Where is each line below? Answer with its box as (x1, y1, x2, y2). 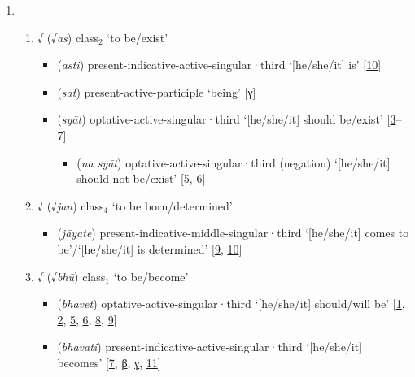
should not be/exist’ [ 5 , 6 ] (76, 170, 206, 187)
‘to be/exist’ (107, 28, 168, 45)
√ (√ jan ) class (37, 197, 104, 214)
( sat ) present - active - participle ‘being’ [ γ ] (57, 83, 256, 100)
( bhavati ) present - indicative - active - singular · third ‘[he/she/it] (57, 338, 363, 355)
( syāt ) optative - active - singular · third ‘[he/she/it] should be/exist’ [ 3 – (57, 110, 402, 128)
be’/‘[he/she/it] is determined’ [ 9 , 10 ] (57, 240, 242, 257)
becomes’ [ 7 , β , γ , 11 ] (57, 353, 161, 370)
